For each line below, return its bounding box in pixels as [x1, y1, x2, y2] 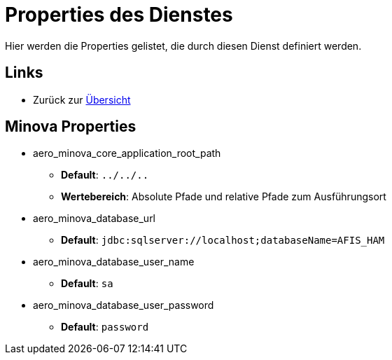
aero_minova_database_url [33, 212, 156, 225]
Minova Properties [5, 118, 136, 136]
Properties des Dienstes [5, 3, 233, 27]
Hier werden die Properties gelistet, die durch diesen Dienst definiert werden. [5, 39, 362, 52]
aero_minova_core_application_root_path [33, 147, 221, 160]
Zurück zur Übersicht [33, 93, 131, 106]
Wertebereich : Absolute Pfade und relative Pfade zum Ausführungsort [61, 191, 386, 203]
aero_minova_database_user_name [33, 256, 195, 268]
